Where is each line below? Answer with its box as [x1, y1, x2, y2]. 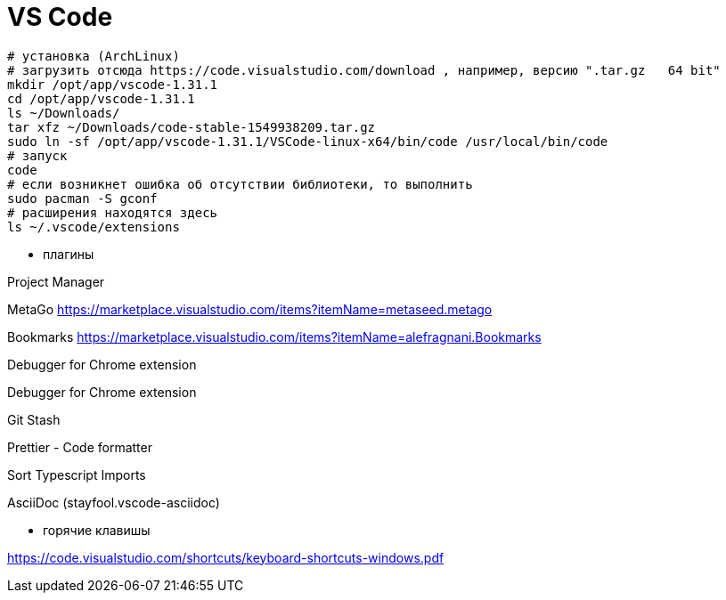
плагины [43, 246, 94, 262]
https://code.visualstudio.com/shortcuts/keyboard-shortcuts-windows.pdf [7, 549, 445, 565]
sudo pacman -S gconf [7, 191, 158, 206]
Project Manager [7, 273, 105, 289]
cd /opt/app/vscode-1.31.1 [7, 91, 195, 106]
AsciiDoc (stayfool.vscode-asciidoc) [7, 494, 220, 510]
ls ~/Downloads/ [7, 105, 120, 120]
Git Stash [7, 411, 61, 427]
